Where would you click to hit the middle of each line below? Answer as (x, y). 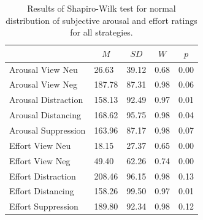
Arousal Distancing (45, 115)
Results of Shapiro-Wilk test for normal (101, 8)
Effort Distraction (43, 176)
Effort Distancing (42, 191)
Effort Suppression (44, 206)
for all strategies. (101, 32)
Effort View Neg (40, 160)
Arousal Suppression (48, 130)
